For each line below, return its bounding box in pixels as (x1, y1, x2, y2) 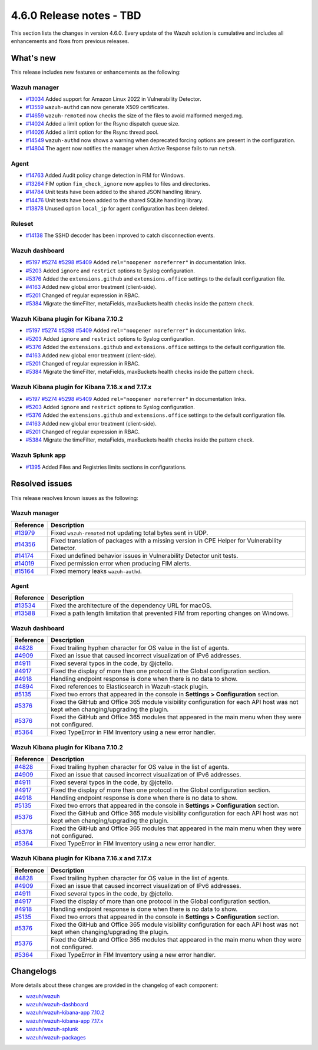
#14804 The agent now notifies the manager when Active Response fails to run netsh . (25, 145, 236, 152)
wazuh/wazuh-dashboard (25, 1000, 88, 1008)
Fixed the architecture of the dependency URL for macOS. (51, 601, 212, 610)
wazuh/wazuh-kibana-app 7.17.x (25, 1017, 104, 1024)
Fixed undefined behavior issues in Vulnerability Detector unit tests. (51, 551, 238, 559)
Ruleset (11, 219, 34, 228)
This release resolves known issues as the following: (11, 494, 138, 501)
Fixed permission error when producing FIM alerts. (51, 559, 191, 567)
